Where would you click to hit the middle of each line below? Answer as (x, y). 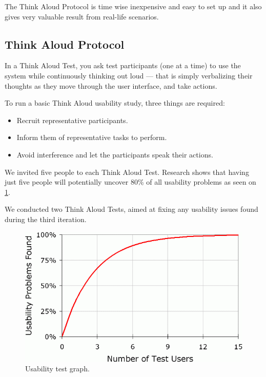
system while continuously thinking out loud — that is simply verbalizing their (129, 75)
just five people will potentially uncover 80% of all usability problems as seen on (130, 182)
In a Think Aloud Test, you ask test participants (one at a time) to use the (123, 65)
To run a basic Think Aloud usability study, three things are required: (115, 103)
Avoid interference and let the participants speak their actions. (115, 154)
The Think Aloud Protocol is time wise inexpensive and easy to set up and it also (133, 6)
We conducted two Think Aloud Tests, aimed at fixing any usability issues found (131, 209)
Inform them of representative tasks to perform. (92, 137)
